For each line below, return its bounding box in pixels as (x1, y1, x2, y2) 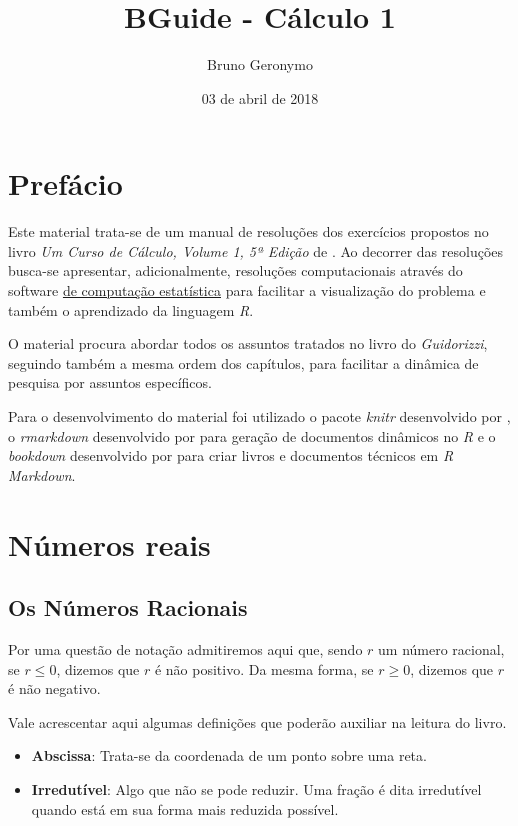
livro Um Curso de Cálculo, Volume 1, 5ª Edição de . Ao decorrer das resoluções (8, 240, 504, 261)
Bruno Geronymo (207, 54, 313, 75)
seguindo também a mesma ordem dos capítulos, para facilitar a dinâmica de (8, 352, 479, 373)
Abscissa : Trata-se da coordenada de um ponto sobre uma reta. (31, 745, 427, 766)
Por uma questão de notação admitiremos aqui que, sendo (8, 638, 363, 659)
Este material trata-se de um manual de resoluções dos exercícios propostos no (8, 221, 489, 242)
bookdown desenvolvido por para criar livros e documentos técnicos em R (8, 445, 454, 466)
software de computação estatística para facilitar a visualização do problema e (8, 280, 486, 301)
